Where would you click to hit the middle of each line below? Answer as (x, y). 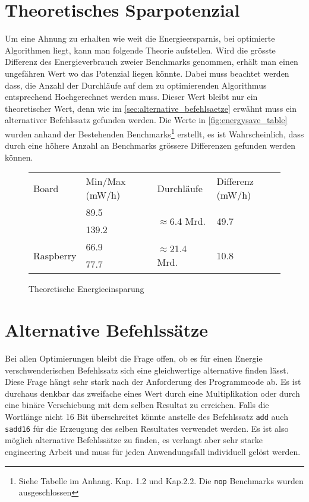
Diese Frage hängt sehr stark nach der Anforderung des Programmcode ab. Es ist (153, 382)
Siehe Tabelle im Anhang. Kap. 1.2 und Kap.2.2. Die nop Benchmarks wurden (161, 480)
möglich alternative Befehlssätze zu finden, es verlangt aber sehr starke (134, 440)
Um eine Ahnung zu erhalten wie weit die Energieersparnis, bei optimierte (140, 38)
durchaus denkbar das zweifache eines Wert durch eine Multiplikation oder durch (152, 393)
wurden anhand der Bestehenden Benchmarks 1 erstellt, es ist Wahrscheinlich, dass (154, 133)
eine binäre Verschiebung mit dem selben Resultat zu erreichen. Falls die (137, 405)
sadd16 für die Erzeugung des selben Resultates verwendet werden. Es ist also (147, 428)
